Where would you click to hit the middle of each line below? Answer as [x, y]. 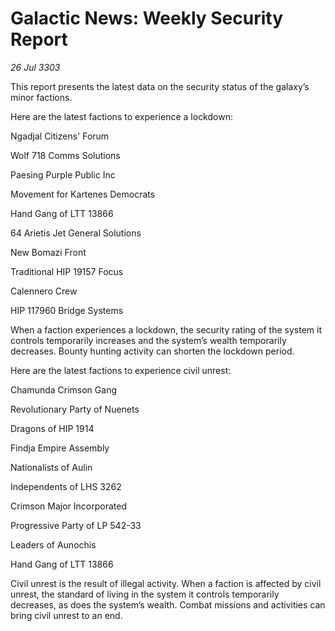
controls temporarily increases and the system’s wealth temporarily [148, 340]
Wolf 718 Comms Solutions [65, 155]
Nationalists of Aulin [51, 467]
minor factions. [41, 97]
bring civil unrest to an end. [66, 615]
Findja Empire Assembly [60, 448]
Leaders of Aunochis [53, 544]
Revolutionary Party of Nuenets [75, 409]
